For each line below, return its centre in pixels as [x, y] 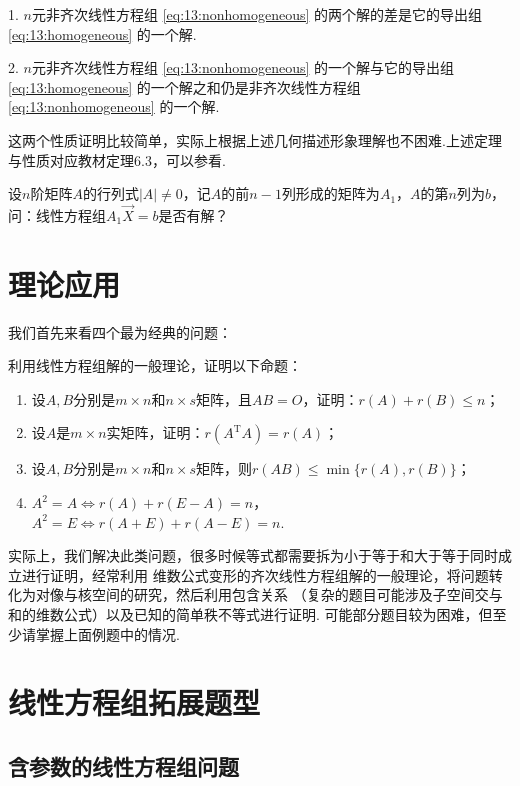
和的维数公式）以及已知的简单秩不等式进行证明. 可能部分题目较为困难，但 [250, 614]
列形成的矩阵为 [330, 193]
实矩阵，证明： [155, 432]
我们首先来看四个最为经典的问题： [120, 331]
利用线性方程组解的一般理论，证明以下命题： [155, 365]
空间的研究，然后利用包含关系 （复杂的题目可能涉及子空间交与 [297, 594]
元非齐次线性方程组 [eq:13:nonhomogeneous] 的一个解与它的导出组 [243, 67]
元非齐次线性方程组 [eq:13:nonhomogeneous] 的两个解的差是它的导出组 [257, 14]
